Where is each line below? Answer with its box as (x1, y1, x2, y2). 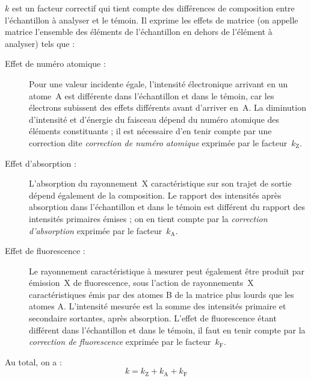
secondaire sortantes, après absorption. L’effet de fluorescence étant (29, 312, 277, 324)
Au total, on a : (5, 355, 62, 368)
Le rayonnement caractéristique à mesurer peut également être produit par (29, 264, 304, 277)
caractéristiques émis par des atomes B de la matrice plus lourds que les (29, 288, 294, 300)
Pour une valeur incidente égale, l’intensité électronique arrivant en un (29, 77, 288, 90)
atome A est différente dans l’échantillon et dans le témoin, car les (29, 89, 274, 102)
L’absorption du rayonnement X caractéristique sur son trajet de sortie (29, 177, 292, 190)
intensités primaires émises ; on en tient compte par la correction (29, 212, 268, 225)
